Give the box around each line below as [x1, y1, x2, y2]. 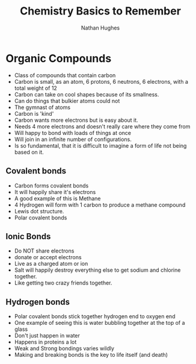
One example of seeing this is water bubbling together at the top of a [14, 319, 185, 327]
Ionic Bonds [5, 231, 51, 242]
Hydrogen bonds [5, 297, 70, 307]
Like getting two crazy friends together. [14, 279, 112, 287]
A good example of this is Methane [14, 195, 101, 202]
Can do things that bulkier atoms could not [14, 97, 120, 104]
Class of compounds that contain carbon [14, 71, 116, 79]
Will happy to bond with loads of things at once [14, 129, 132, 136]
